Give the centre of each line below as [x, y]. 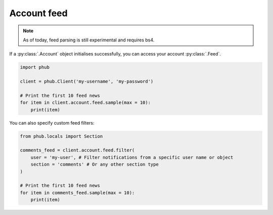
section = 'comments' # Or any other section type [95, 165]
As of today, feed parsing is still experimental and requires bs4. [89, 40]
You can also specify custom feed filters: [52, 123]
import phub [35, 67]
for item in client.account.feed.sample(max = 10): [85, 103]
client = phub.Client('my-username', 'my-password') [87, 82]
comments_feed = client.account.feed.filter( [77, 150]
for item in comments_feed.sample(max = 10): [77, 193]
